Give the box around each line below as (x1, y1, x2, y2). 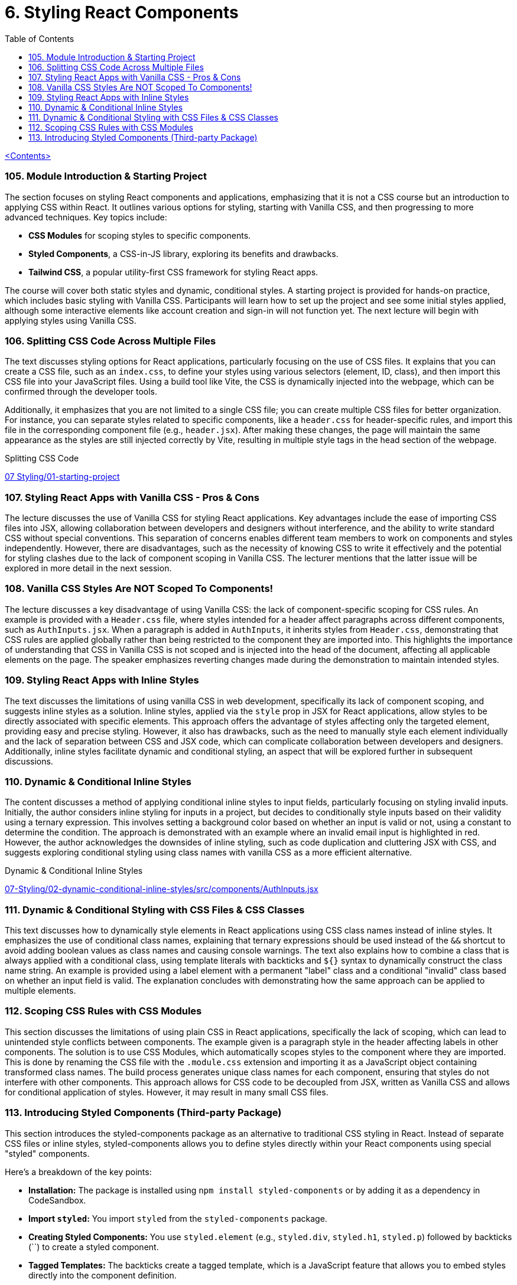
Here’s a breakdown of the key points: (5, 1166, 152, 1177)
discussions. (5, 756, 53, 766)
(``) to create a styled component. (28, 1241, 159, 1252)
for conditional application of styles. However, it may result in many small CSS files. (5, 1086, 329, 1097)
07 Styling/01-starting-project (5, 471, 120, 482)
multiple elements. (5, 985, 76, 996)
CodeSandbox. (28, 1195, 86, 1205)
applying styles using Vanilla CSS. (5, 315, 136, 326)
